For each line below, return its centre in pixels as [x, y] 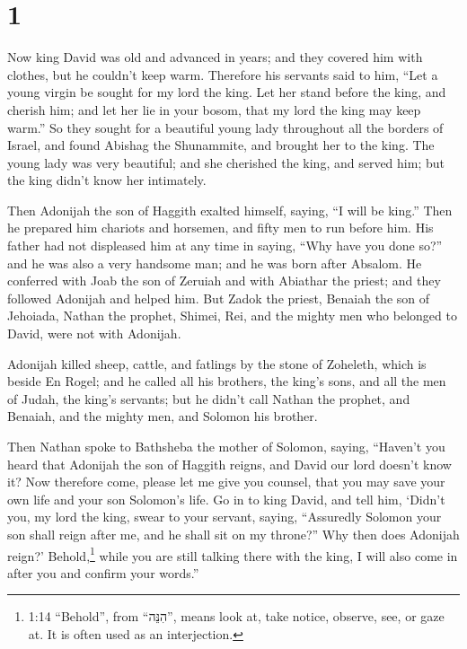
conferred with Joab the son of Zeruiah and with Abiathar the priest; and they [224, 281]
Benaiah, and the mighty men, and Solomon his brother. [163, 416]
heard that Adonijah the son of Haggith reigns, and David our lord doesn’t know [229, 464]
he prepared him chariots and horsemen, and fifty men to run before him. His [220, 228]
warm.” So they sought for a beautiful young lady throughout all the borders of [225, 127]
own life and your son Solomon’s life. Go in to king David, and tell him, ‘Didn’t [226, 499]
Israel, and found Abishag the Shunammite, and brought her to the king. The [221, 145]
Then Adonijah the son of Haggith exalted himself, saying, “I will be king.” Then [230, 210]
